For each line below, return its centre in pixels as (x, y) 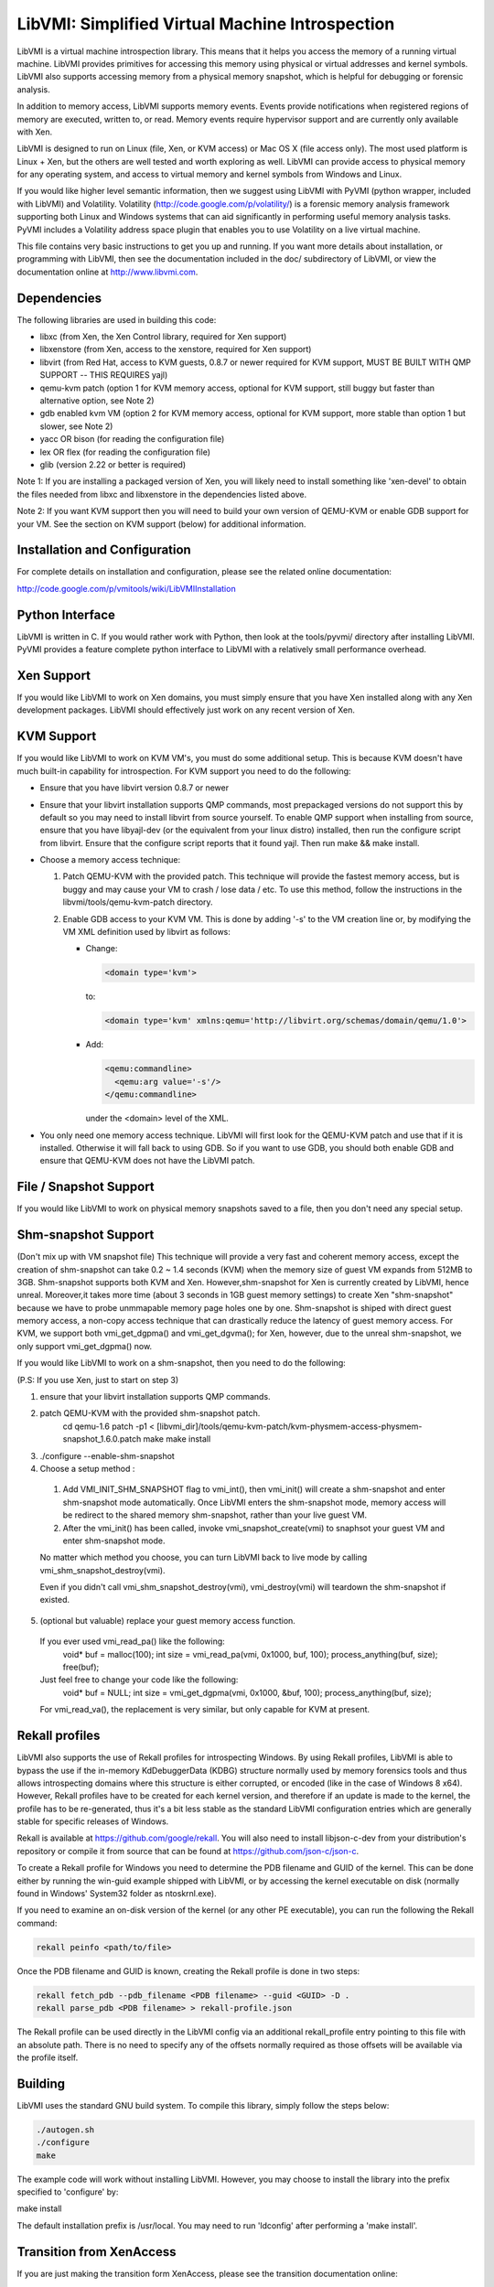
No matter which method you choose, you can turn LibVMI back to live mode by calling (204, 1557)
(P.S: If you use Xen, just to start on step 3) (98, 1380)
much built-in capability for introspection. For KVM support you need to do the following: (184, 771)
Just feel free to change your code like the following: (139, 1680)
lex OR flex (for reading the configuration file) (125, 452)
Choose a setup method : (87, 1468)
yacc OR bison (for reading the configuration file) (132, 439)
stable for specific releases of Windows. (93, 1821)
